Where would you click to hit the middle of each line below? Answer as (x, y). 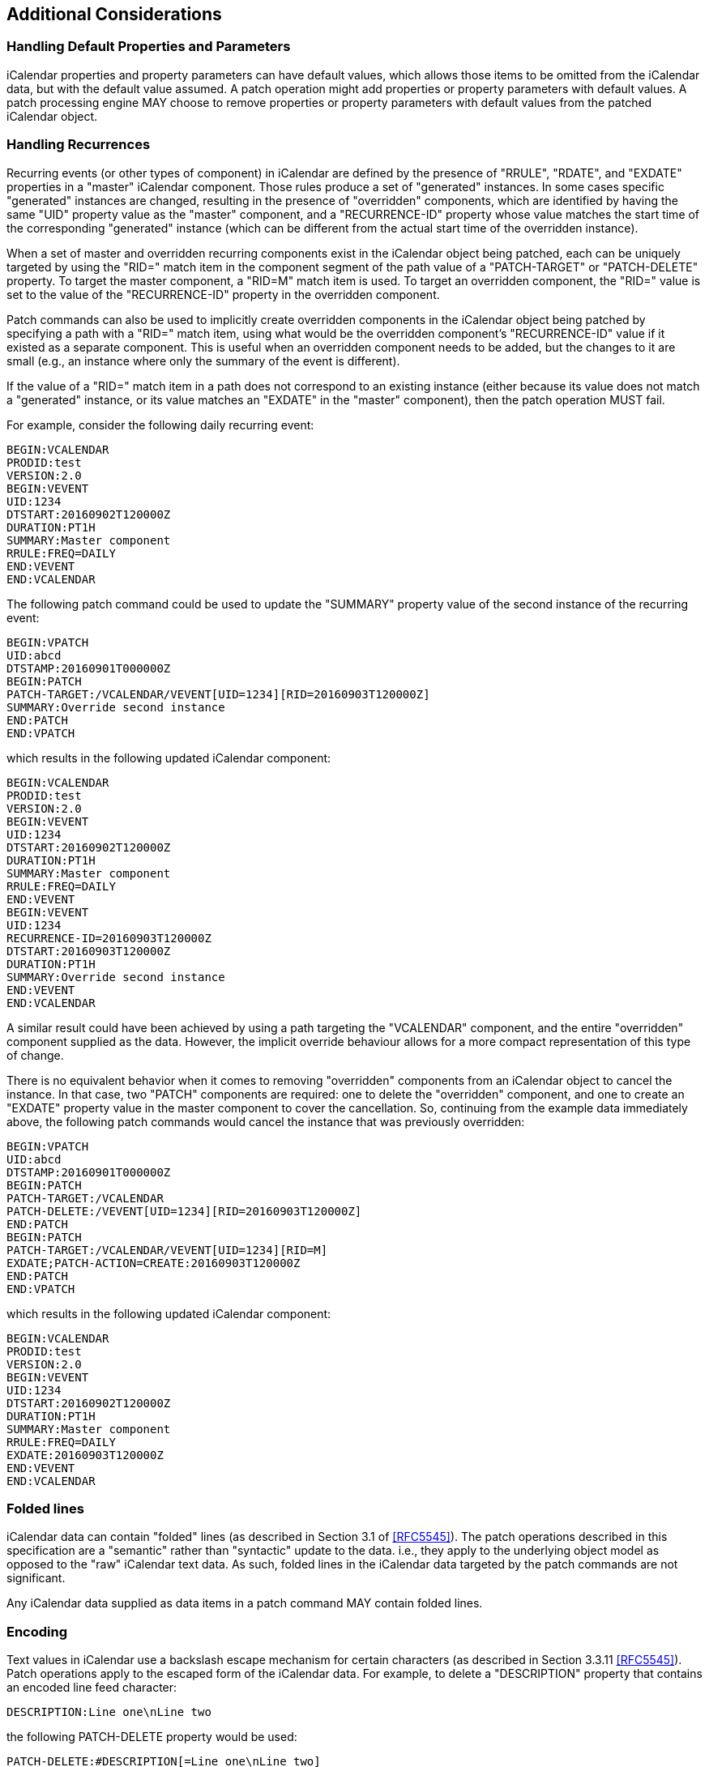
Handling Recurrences (79, 145)
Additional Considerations (114, 14)
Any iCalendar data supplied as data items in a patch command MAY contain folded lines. (245, 1603)
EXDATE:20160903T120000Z (85, 1455)
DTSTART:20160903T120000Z (89, 951)
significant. (36, 1578)
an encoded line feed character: (92, 1688)
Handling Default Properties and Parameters (149, 47)
